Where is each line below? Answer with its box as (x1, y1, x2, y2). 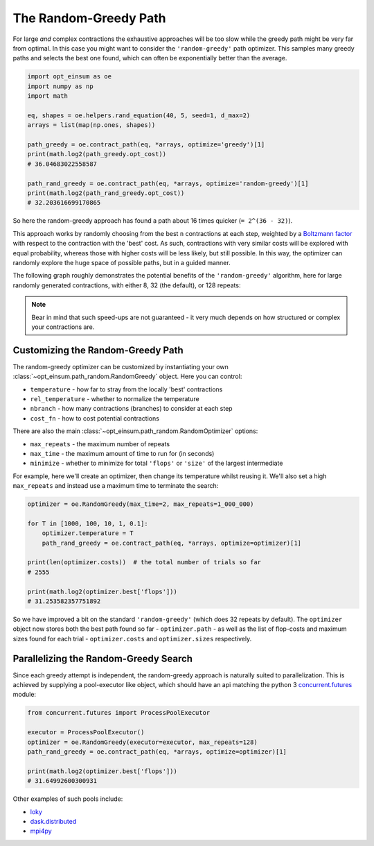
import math (27, 92, 69, 100)
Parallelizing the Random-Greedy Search (12, 652, 193, 664)
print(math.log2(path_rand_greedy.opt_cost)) (27, 189, 185, 197)
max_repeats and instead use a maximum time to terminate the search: (12, 482, 219, 490)
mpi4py (30, 827, 52, 836)
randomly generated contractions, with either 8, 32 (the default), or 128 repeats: (12, 281, 241, 289)
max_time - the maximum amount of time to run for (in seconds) (30, 449, 215, 457)
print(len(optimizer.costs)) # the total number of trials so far (27, 559, 262, 566)
